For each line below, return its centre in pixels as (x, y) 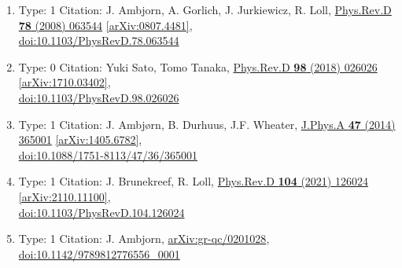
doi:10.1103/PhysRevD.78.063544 (99, 40)
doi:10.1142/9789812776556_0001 (99, 253)
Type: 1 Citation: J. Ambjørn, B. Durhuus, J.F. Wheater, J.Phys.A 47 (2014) (207, 124)
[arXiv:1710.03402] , (65, 82)
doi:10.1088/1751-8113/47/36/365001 (108, 154)
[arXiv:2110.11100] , (65, 196)
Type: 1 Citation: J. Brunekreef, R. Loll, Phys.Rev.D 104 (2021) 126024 (193, 181)
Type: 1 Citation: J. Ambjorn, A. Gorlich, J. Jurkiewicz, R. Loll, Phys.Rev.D (205, 9)
